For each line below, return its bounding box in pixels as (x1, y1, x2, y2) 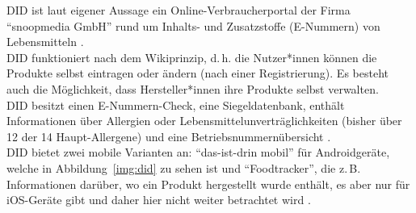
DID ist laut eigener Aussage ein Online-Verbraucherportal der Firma (6, 2, 351, 18)
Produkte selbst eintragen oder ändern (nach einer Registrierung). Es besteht (6, 65, 389, 81)
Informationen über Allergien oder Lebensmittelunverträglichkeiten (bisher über (6, 112, 402, 129)
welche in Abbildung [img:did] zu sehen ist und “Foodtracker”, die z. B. (6, 159, 361, 176)
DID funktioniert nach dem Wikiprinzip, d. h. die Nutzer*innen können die (6, 48, 377, 65)
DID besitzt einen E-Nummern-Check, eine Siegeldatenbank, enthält (6, 96, 345, 113)
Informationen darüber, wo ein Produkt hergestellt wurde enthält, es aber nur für (6, 175, 410, 192)
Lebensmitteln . (6, 33, 84, 50)
